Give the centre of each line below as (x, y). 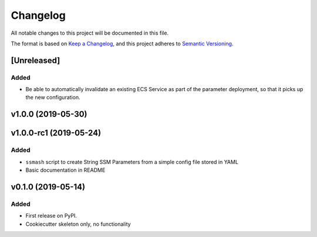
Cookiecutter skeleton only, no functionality (78, 224)
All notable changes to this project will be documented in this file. (90, 33)
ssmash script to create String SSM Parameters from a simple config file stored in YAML (132, 162)
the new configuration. (53, 98)
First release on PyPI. (51, 216)
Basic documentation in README (65, 170)
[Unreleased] (36, 60)
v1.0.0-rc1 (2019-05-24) (56, 133)
